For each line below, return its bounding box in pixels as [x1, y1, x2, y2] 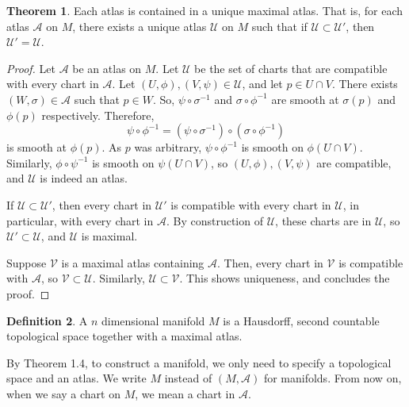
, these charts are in [275, 212, 372, 228]
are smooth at [271, 90, 339, 107]
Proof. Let [6, 60, 55, 76]
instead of [164, 370, 212, 386]
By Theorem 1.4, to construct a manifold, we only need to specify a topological [6, 354, 392, 371]
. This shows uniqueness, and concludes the [179, 270, 390, 286]
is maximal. [81, 228, 138, 244]
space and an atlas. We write [6, 370, 147, 386]
